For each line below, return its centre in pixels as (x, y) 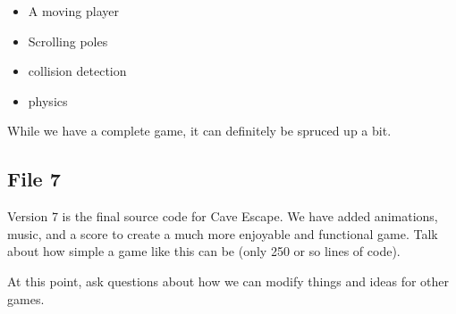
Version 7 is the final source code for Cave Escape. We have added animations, (223, 216)
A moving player (73, 11)
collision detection (77, 71)
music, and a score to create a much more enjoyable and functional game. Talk (223, 233)
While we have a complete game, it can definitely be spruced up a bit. (199, 131)
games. (26, 298)
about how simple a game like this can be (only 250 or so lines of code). (204, 251)
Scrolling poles (68, 41)
